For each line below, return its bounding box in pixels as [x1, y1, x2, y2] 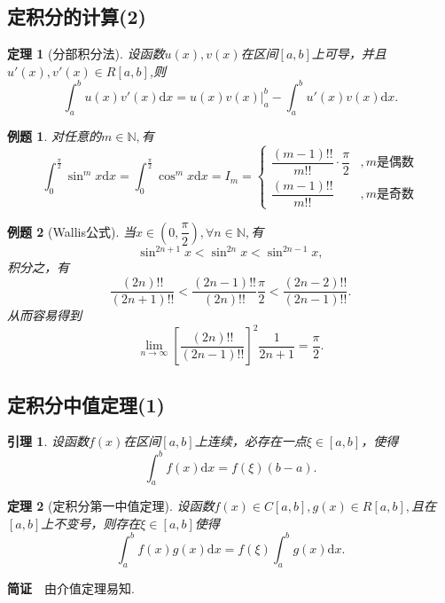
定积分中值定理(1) [7, 390, 165, 418]
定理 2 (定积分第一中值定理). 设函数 [7, 497, 215, 515]
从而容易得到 [7, 306, 82, 325]
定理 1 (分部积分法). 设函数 [7, 44, 165, 63]
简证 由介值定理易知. [7, 578, 135, 597]
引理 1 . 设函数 [7, 432, 89, 450]
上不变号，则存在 [41, 513, 141, 532]
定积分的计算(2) [7, 3, 146, 30]
